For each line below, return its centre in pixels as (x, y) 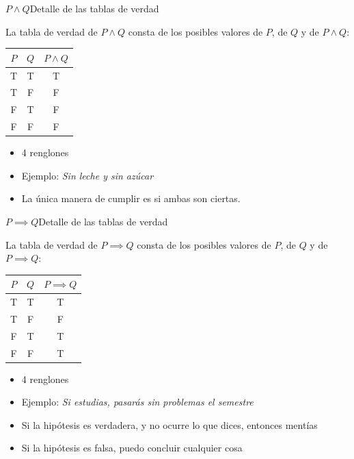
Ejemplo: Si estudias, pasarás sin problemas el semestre (137, 402)
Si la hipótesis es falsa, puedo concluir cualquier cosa (132, 448)
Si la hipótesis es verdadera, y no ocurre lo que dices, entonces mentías (169, 424)
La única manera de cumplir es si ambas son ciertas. (131, 198)
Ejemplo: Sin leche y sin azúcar (87, 175)
